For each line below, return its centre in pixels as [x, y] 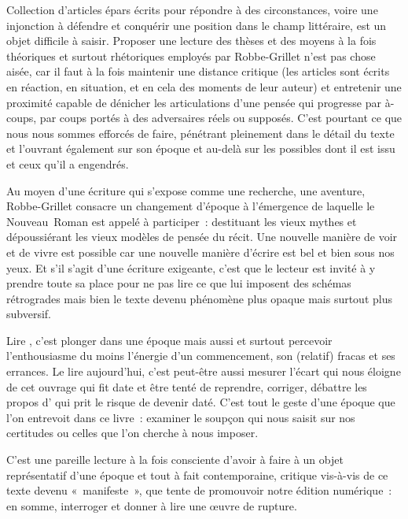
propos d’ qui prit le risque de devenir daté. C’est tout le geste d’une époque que [201, 402]
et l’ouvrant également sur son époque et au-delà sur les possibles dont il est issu [201, 148]
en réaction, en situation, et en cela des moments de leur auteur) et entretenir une [204, 86]
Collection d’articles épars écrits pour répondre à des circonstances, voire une [192, 9]
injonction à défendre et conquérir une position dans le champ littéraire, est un [197, 25]
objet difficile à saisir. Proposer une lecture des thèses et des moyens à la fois [191, 41]
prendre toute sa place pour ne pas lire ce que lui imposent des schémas [179, 283]
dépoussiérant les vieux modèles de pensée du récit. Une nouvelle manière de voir [202, 237]
